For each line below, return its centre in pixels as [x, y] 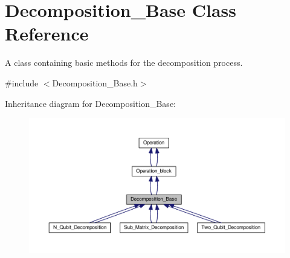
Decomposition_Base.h [95, 82]
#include [22, 82]
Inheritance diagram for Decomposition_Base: [90, 103]
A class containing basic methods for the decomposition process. [124, 63]
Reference [47, 34]
